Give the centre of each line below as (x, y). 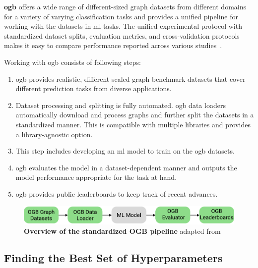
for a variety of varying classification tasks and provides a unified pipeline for (121, 16)
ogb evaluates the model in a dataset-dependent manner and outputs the (126, 167)
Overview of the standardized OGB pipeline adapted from (122, 231)
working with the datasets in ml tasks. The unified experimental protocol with (123, 26)
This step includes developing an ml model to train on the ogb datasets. (125, 151)
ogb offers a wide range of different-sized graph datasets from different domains (125, 6)
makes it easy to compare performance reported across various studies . (113, 45)
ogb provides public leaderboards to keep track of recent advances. (117, 193)
